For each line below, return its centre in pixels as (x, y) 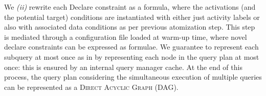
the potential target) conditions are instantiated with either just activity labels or (132, 17)
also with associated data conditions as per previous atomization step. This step (130, 27)
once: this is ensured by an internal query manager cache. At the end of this (123, 67)
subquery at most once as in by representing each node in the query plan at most (132, 56)
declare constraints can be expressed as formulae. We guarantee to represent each (131, 47)
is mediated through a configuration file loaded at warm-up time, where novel (126, 37)
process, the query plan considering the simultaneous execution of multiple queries (133, 77)
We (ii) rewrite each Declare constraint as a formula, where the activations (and (130, 7)
